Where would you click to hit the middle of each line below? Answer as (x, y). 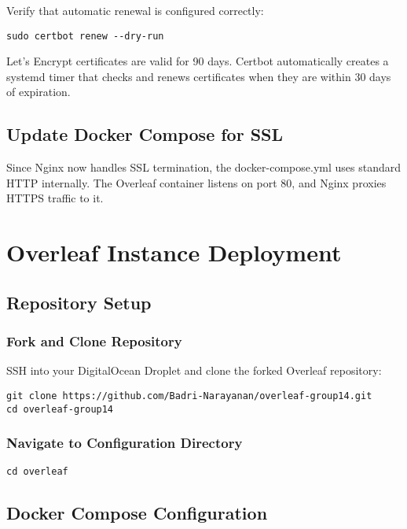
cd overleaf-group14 (60, 409)
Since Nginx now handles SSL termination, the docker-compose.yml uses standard (203, 167)
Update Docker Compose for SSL (145, 134)
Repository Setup (79, 302)
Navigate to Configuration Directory (125, 443)
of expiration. (38, 92)
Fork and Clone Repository (94, 341)
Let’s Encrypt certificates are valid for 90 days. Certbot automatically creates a (198, 61)
